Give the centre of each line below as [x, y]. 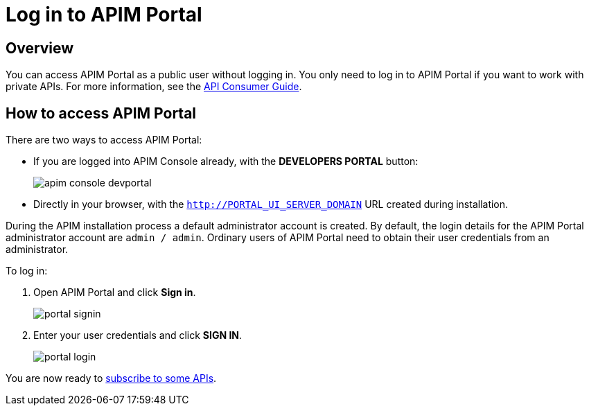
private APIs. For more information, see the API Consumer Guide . [154, 87]
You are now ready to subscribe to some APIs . [111, 378]
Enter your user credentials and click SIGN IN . [138, 335]
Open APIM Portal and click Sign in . [115, 292]
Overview [40, 48]
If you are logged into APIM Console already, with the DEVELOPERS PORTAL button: [226, 161]
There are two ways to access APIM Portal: [104, 140]
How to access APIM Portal [101, 113]
